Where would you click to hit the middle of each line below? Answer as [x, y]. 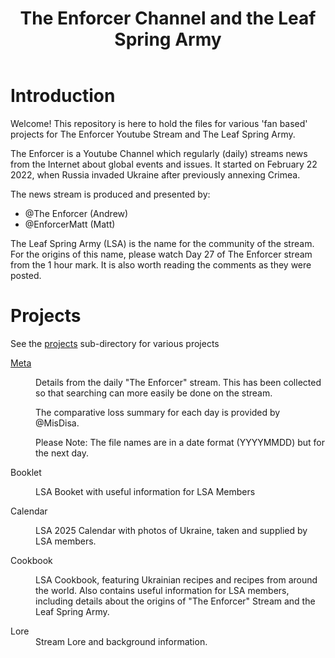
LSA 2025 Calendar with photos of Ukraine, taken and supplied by [171, 530]
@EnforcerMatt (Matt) [70, 224]
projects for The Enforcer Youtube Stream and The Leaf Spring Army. [153, 134]
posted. [26, 275]
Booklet [26, 472]
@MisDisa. [57, 423]
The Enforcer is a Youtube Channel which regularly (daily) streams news [159, 153]
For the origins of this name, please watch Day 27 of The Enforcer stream [161, 254]
